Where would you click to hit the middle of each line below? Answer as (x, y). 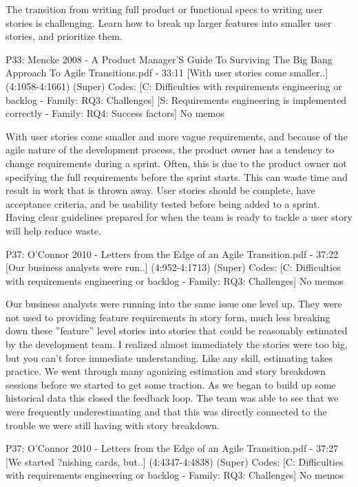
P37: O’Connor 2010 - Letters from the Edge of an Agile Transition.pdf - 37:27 (172, 448)
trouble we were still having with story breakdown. (113, 425)
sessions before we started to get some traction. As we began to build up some (171, 384)
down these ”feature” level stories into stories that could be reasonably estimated (177, 331)
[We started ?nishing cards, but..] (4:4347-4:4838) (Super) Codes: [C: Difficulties (175, 461)
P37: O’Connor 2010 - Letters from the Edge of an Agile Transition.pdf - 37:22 (172, 253)
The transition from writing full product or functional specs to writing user (164, 9)
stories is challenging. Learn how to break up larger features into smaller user (169, 22)
